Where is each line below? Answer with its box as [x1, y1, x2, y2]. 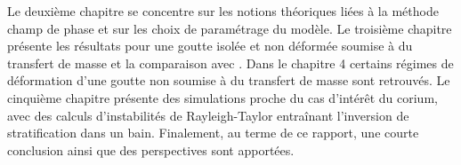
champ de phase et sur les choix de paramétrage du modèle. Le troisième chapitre [7, 19, 452, 37]
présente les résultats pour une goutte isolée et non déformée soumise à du [7, 36, 413, 55]
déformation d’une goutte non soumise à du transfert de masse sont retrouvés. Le [7, 71, 450, 90]
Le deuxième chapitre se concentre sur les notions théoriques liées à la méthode [7, 2, 439, 20]
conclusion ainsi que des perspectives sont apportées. [7, 140, 295, 159]
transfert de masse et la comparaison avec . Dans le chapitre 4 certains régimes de [7, 53, 454, 72]
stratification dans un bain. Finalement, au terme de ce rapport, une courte [7, 123, 419, 142]
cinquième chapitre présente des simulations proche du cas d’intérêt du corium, [7, 88, 438, 106]
